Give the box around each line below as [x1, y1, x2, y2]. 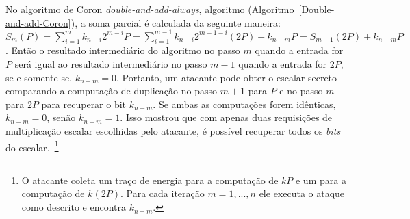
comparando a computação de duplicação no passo [5, 83, 217, 98]
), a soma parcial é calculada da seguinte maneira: [71, 15, 281, 29]
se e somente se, [5, 70, 73, 84]
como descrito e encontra [21, 200, 126, 214]
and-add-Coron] [5, 15, 71, 29]
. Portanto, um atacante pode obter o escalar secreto [116, 70, 337, 84]
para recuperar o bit [41, 96, 127, 111]
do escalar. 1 [5, 138, 59, 154]
